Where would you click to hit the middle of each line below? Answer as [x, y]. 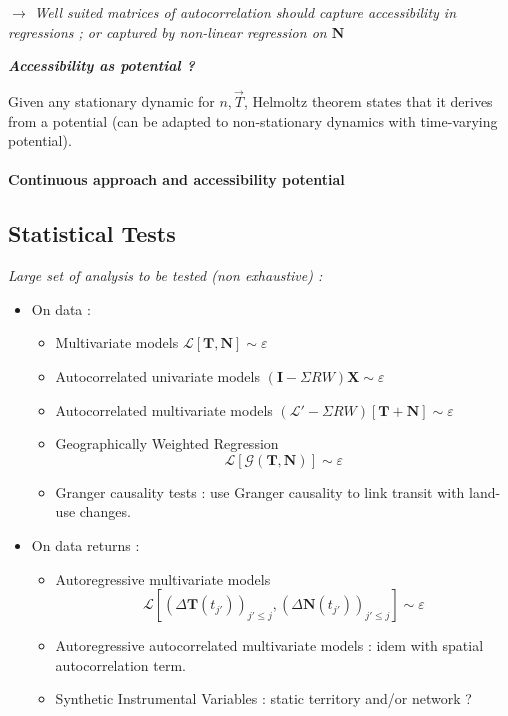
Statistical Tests [92, 233]
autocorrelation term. [121, 664]
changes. [105, 511]
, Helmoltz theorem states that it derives [368, 101]
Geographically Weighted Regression [167, 443]
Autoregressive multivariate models [163, 578]
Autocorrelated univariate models [157, 375]
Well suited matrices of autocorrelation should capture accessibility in [245, 12]
